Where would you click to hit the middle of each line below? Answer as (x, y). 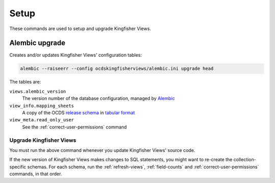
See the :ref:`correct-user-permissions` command (75, 127)
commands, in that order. (36, 174)
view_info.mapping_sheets (42, 106)
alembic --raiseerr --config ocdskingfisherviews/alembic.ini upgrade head (117, 69)
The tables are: (25, 82)
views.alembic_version (38, 91)
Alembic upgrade (37, 43)
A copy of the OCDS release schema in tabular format (78, 113)
